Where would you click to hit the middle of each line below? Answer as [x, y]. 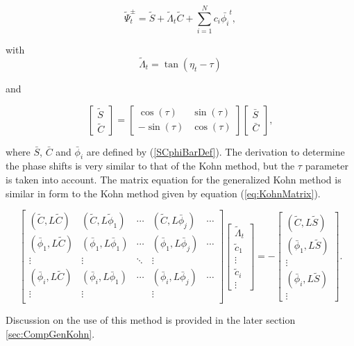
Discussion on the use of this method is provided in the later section [151, 320]
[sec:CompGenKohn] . [50, 333]
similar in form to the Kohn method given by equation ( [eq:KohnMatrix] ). [163, 193]
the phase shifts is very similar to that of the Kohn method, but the [150, 166]
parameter [327, 166]
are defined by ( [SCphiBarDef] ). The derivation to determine [216, 151]
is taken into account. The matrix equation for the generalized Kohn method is [174, 179]
